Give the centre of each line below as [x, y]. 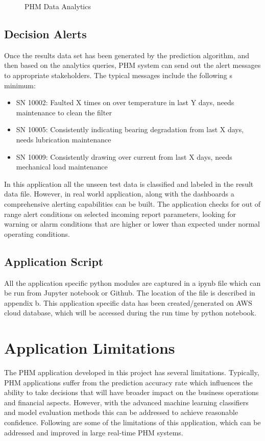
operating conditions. [37, 234]
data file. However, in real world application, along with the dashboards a [119, 194]
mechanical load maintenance [62, 167]
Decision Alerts [45, 33]
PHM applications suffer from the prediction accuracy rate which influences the [128, 382]
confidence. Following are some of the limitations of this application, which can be [132, 422]
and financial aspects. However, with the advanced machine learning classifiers [126, 402]
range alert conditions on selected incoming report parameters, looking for [120, 214]
